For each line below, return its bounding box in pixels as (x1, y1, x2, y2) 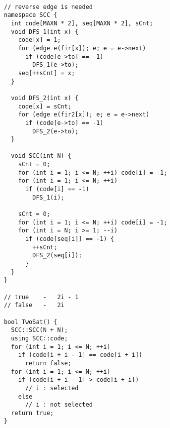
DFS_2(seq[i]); (32, 252, 82, 259)
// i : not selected (25, 401, 93, 409)
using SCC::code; (11, 334, 68, 342)
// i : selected (25, 384, 79, 392)
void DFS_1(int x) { (11, 28, 79, 35)
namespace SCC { (4, 11, 57, 19)
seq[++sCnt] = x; (18, 69, 75, 77)
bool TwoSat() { (4, 318, 57, 325)
